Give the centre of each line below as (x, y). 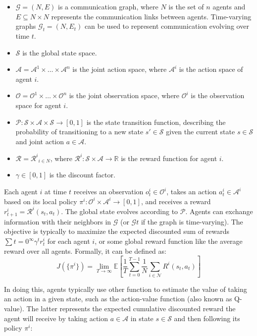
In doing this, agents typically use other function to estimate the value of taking (126, 289)
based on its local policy (41, 201)
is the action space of (211, 69)
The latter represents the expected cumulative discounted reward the (131, 308)
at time (56, 192)
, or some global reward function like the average (169, 241)
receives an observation (108, 192)
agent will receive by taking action (56, 318)
